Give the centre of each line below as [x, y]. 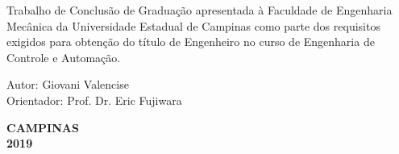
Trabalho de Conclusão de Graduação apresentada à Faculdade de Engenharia [199, 10]
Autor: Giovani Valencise [68, 84]
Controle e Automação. [64, 57]
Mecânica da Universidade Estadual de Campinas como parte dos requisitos [193, 25]
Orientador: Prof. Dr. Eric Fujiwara [94, 100]
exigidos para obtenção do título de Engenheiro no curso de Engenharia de [191, 42]
